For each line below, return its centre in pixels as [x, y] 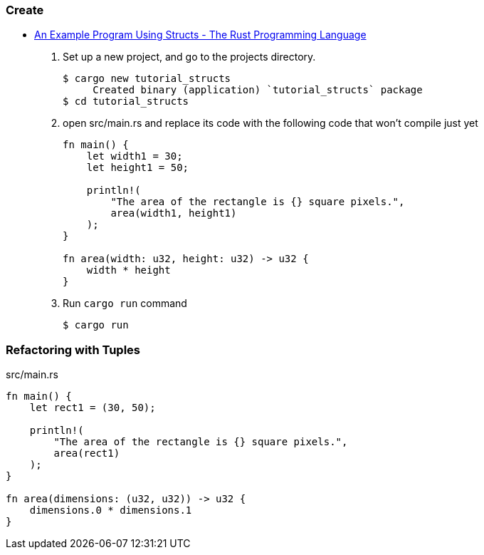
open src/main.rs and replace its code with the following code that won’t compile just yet [270, 123]
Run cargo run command [125, 304]
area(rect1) [87, 453]
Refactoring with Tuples [73, 349]
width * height [128, 270]
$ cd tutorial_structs [126, 102]
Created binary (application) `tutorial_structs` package [258, 90]
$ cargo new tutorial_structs [147, 79]
